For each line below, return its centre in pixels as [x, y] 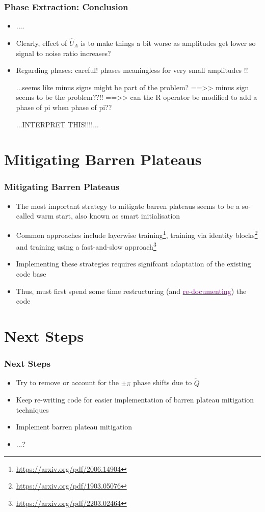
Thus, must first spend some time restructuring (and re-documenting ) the [131, 291]
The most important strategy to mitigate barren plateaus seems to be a [128, 206]
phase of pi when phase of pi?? [64, 107]
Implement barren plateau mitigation [74, 427]
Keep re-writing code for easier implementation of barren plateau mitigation [135, 400]
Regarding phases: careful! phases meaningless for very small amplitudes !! [132, 70]
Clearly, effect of [42, 43]
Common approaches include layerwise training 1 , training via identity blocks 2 [137, 234]
